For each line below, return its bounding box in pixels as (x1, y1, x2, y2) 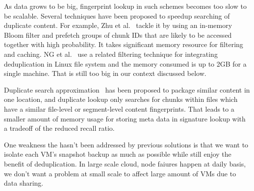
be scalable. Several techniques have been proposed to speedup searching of (4, 10, 230, 21)
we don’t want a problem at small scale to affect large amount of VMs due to (4, 168, 236, 178)
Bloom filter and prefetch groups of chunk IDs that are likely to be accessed (4, 29, 232, 40)
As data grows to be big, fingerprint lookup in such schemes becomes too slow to (4, 1, 247, 11)
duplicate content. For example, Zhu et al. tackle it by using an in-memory (4, 20, 232, 30)
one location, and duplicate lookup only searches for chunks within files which (4, 94, 238, 104)
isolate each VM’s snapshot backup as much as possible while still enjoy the (4, 149, 231, 159)
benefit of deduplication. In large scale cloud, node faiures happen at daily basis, (4, 158, 246, 168)
